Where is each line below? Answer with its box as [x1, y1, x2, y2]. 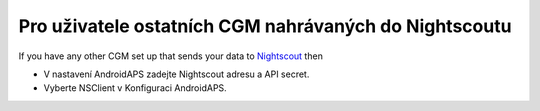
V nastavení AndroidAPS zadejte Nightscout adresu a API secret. [43, 68, 310, 80]
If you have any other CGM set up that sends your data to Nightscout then [18, 50, 324, 62]
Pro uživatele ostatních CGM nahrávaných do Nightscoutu [18, 15, 512, 37]
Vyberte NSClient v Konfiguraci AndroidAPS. [43, 82, 227, 94]
